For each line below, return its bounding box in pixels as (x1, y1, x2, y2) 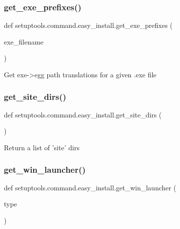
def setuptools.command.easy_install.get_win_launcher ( (4, 182, 177, 192)
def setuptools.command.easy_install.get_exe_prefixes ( (4, 20, 173, 30)
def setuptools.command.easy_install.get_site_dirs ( (4, 109, 162, 119)
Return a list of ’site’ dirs (4, 142, 80, 152)
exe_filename (4, 36, 43, 46)
